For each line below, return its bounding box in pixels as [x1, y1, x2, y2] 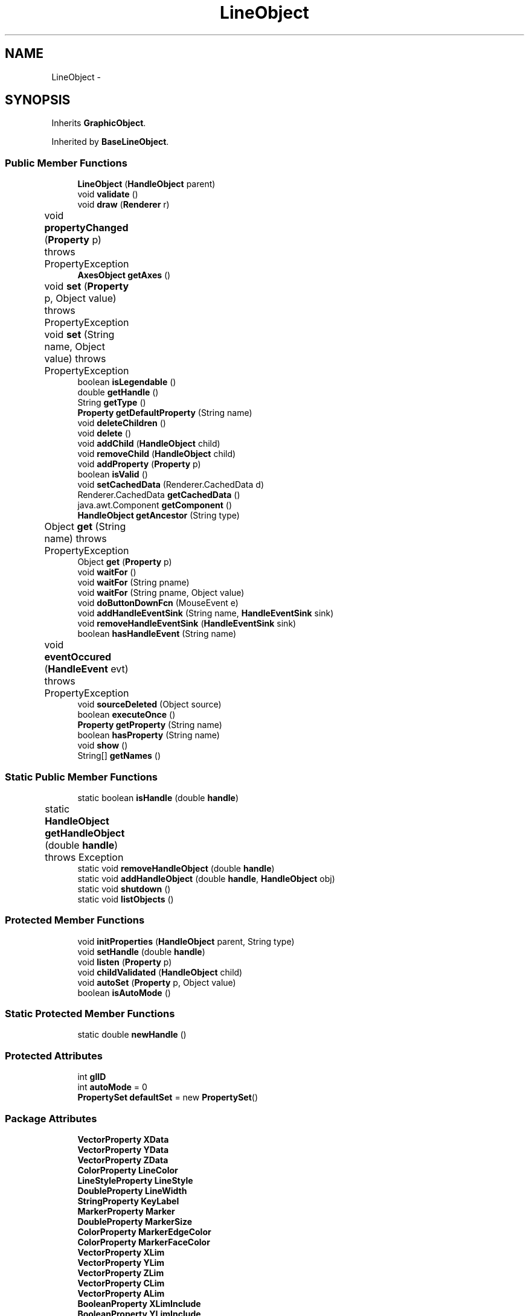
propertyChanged [44, 222, 129, 234]
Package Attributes [5, 1112, 97, 1125]
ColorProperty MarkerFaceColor [77, 1236, 210, 1247]
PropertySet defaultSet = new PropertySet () [77, 1092, 258, 1103]
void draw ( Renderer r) [77, 199, 170, 210]
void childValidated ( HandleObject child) [77, 966, 243, 977]
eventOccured [44, 651, 112, 663]
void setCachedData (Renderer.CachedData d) [77, 479, 264, 490]
